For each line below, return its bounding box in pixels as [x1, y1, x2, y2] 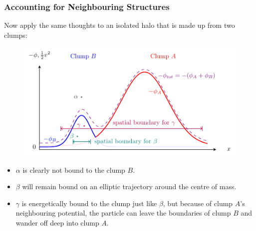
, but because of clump [163, 198, 233, 208]
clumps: [4, 29, 27, 40]
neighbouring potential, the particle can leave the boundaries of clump [15, 208, 231, 218]
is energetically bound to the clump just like [21, 198, 157, 208]
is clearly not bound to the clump [22, 164, 125, 175]
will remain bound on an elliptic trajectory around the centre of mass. [22, 181, 237, 192]
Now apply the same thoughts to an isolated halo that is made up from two [4, 20, 235, 30]
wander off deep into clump [15, 217, 99, 228]
